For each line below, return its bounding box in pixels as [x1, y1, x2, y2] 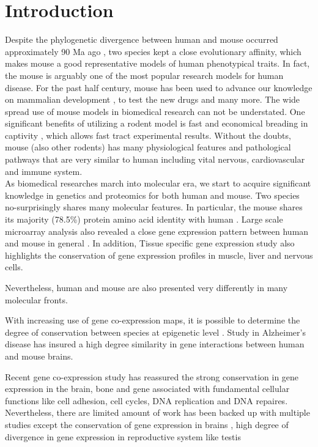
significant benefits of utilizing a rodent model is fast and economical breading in [5, 117, 308, 130]
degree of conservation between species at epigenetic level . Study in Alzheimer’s [5, 325, 306, 338]
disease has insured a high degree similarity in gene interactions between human [5, 338, 305, 350]
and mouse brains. [5, 349, 73, 362]
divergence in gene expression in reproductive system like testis [5, 430, 241, 443]
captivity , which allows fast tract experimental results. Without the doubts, [5, 128, 291, 141]
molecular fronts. [5, 293, 68, 306]
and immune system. [5, 164, 83, 177]
